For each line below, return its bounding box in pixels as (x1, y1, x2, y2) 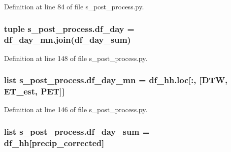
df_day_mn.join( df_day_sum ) (4, 33, 131, 46)
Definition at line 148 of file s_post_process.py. (4, 53, 148, 63)
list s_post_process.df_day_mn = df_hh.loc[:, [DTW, (4, 74, 228, 86)
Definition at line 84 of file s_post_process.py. (4, 1, 144, 11)
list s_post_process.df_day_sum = (4, 125, 150, 137)
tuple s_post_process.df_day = (4, 22, 134, 34)
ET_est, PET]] (4, 85, 65, 97)
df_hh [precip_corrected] (4, 136, 104, 149)
